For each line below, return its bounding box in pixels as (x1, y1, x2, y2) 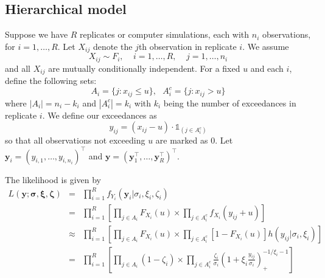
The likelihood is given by (5, 173, 101, 186)
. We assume (242, 40, 289, 52)
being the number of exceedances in (163, 96, 296, 109)
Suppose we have (5, 28, 68, 41)
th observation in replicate (138, 40, 237, 52)
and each (250, 61, 284, 74)
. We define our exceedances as (42, 108, 157, 121)
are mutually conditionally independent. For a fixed (48, 61, 240, 74)
